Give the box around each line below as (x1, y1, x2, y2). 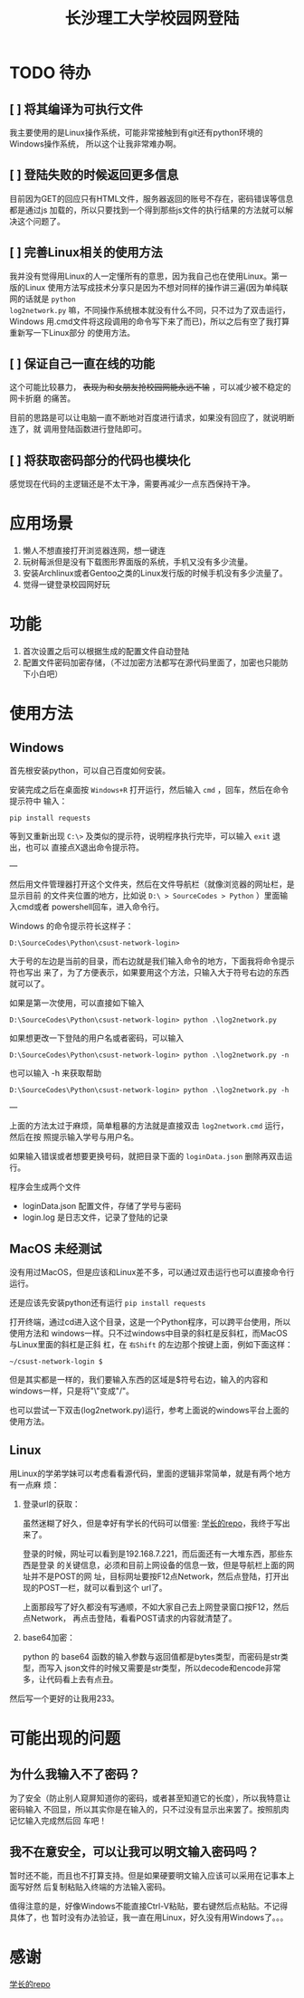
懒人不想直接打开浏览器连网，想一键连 (22, 545, 166, 557)
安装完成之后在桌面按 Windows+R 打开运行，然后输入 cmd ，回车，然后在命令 (9, 785, 290, 795)
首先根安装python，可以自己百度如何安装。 (9, 766, 170, 776)
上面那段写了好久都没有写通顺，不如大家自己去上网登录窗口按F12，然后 (22, 1601, 290, 1612)
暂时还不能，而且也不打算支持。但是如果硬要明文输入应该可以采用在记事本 (9, 1870, 287, 1880)
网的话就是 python (9, 293, 76, 304)
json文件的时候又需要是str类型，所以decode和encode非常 (64, 1662, 281, 1673)
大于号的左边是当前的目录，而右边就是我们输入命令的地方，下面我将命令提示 (9, 956, 295, 966)
